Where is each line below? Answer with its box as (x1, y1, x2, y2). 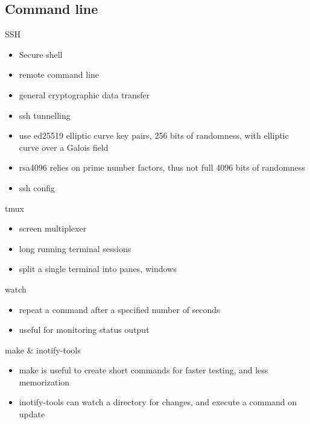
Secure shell (19, 48, 63, 60)
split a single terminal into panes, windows (19, 262, 177, 275)
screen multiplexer (19, 222, 87, 235)
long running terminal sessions (19, 242, 131, 255)
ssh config (19, 181, 55, 194)
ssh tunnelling (19, 109, 71, 121)
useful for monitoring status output (19, 323, 150, 336)
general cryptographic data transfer (19, 88, 150, 101)
